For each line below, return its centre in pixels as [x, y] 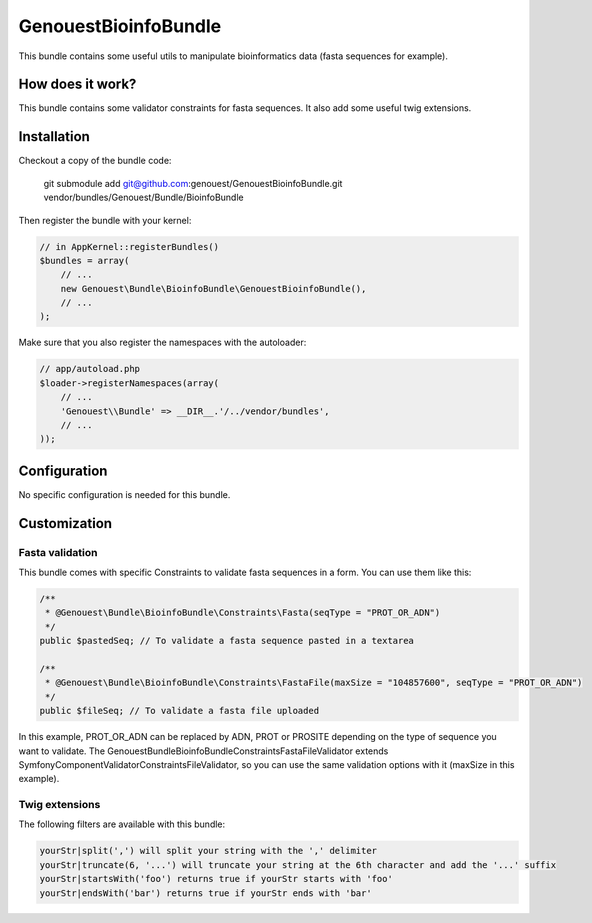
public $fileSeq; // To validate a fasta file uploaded [179, 711]
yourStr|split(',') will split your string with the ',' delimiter [208, 851]
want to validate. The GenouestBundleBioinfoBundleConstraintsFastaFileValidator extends [203, 751]
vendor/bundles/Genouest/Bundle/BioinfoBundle [143, 197]
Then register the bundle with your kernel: [105, 220]
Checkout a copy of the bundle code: [95, 161]
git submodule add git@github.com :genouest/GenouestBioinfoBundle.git [193, 183]
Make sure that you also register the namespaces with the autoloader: [162, 342]
